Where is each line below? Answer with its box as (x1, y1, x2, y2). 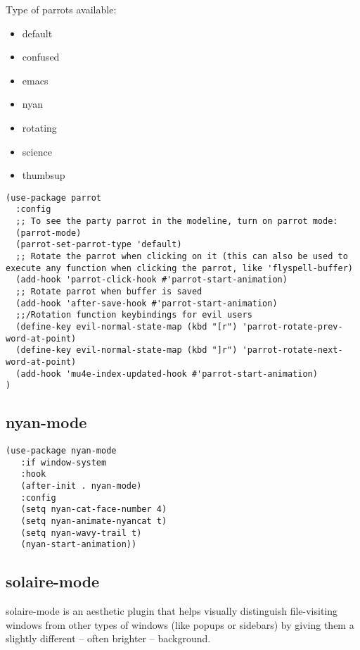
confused (22, 49, 60, 64)
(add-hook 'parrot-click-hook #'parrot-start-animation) (15, 275, 288, 285)
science (22, 144, 52, 158)
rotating (22, 120, 57, 135)
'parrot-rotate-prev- (242, 321, 343, 332)
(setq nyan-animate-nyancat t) (20, 516, 167, 527)
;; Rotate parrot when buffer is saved (15, 287, 202, 296)
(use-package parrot (6, 192, 102, 203)
